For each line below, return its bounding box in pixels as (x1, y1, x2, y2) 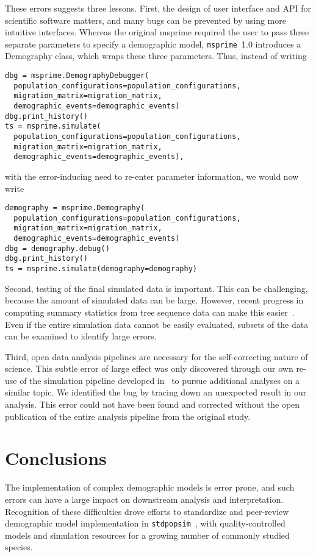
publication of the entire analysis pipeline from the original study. (5, 410, 251, 422)
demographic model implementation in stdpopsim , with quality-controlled (5, 517, 285, 530)
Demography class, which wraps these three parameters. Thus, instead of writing (5, 49, 307, 62)
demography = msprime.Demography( (5, 204, 145, 213)
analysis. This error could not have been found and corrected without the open (5, 398, 300, 411)
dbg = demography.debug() (5, 244, 110, 253)
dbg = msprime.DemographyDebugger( (5, 71, 149, 80)
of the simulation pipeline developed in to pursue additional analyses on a (20, 374, 300, 386)
